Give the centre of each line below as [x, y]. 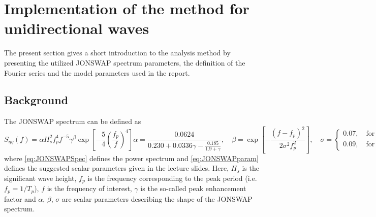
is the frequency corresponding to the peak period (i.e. [172, 178]
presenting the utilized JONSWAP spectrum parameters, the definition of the [125, 62]
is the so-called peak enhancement [193, 188]
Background [36, 100]
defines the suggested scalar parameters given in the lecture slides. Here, [117, 168]
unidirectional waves [77, 28]
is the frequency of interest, [89, 188]
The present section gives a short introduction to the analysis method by [117, 53]
